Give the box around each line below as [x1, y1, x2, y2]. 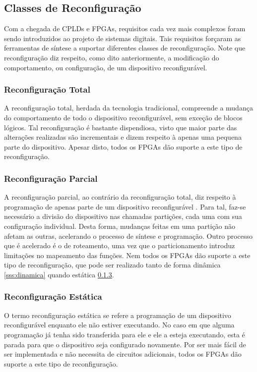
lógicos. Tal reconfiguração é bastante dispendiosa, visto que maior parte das [4, 122, 237, 132]
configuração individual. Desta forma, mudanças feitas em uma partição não [4, 220, 236, 231]
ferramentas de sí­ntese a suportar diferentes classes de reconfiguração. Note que [4, 43, 246, 53]
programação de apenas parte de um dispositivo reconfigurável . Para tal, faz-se [4, 201, 246, 212]
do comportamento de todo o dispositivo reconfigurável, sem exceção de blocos [4, 112, 243, 122]
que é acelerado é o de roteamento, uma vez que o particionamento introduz [4, 240, 235, 251]
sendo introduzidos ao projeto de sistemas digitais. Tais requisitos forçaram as [4, 33, 241, 43]
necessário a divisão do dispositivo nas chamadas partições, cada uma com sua [4, 211, 242, 221]
